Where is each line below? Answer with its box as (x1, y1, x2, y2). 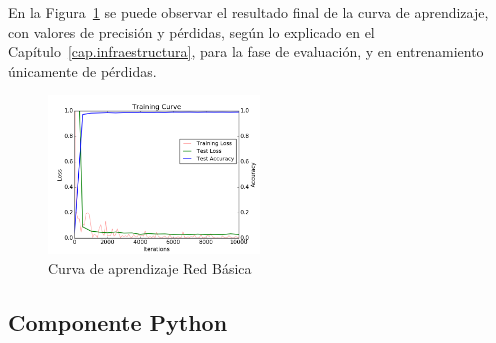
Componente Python (8, 306, 228, 337)
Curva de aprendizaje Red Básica (48, 257, 252, 278)
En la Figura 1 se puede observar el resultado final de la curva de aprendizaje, (8, 2, 489, 22)
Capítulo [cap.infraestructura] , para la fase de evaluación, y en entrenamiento (8, 41, 484, 62)
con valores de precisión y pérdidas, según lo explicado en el (8, 21, 375, 42)
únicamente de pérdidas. (8, 60, 157, 81)
